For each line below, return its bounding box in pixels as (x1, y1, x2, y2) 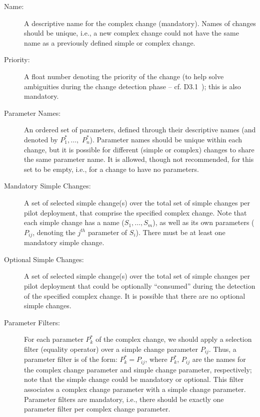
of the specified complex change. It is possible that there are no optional (24, 290, 245, 301)
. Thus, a (208, 343, 236, 354)
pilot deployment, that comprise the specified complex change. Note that (24, 207, 247, 218)
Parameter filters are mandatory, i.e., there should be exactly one (24, 393, 224, 404)
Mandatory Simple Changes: (4, 180, 91, 191)
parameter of (87, 227, 127, 237)
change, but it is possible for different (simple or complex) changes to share (24, 144, 254, 154)
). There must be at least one (135, 227, 225, 237)
